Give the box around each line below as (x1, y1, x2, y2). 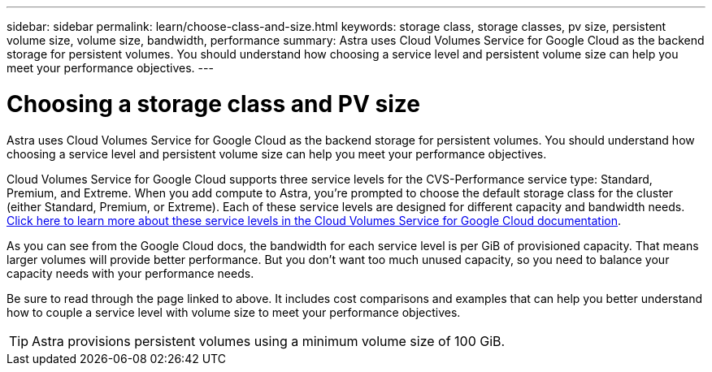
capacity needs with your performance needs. (7, 266, 254, 280)
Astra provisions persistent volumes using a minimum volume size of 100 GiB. (32, 332, 506, 349)
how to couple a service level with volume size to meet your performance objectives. (7, 305, 461, 319)
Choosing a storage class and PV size (7, 89, 420, 118)
